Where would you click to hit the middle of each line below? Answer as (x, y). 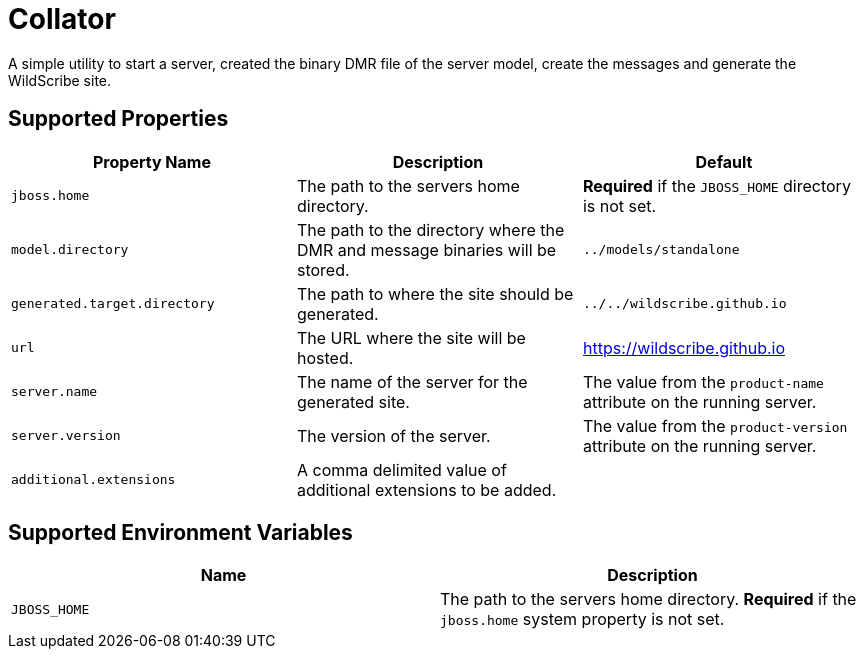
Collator (62, 19)
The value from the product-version (715, 425)
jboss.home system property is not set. (582, 619)
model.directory (70, 250)
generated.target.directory (113, 304)
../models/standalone (661, 250)
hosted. (325, 357)
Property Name (151, 161)
